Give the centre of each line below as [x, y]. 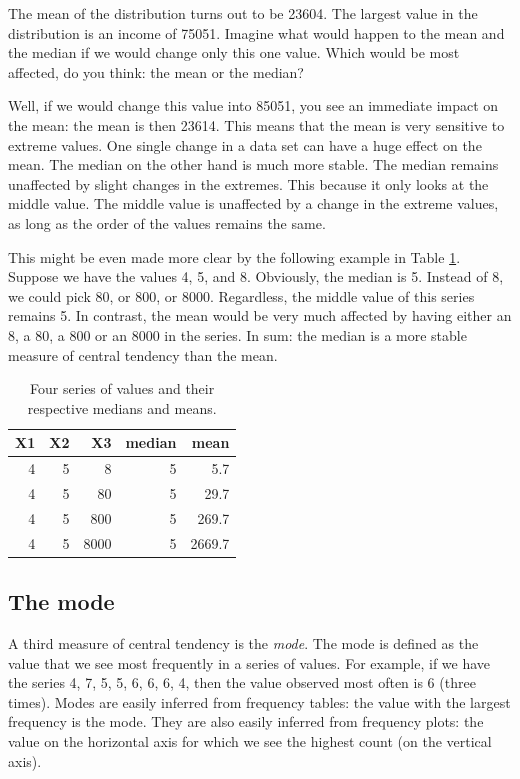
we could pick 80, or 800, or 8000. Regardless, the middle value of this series [241, 295]
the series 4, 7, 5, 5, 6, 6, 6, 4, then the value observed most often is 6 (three [242, 682]
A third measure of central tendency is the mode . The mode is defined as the [243, 642]
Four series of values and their [122, 388]
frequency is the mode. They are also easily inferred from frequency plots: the [246, 721]
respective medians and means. [122, 407]
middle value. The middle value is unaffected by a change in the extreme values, [253, 203]
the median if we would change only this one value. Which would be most [234, 52]
